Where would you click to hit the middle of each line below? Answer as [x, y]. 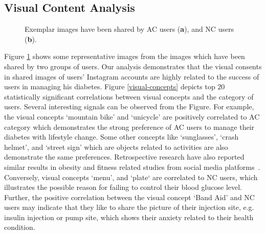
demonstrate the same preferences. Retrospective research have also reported [124, 157]
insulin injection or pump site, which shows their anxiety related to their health [129, 217]
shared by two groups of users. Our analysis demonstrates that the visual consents [133, 66]
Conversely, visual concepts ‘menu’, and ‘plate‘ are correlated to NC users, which [131, 177]
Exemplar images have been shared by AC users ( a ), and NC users [129, 29]
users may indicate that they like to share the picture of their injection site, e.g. [129, 207]
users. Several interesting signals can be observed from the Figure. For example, [129, 106]
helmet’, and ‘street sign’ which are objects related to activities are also [116, 147]
